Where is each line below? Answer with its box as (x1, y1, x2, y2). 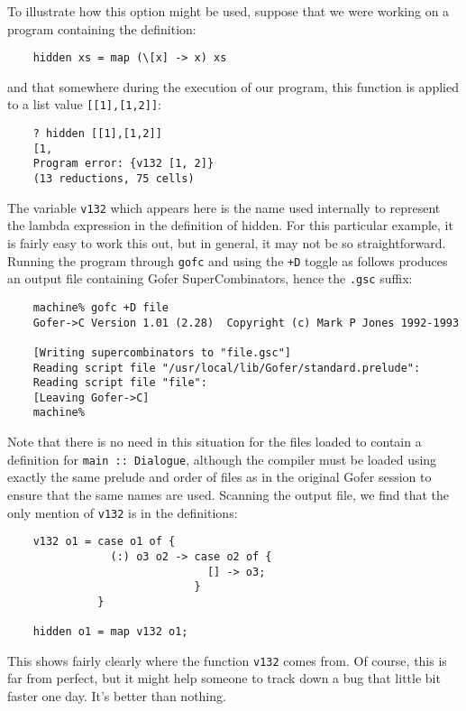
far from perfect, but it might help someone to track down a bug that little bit (7, 669, 441, 688)
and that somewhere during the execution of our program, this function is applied (7, 77, 459, 96)
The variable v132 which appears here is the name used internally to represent (7, 198, 441, 217)
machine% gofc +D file (32, 300, 169, 314)
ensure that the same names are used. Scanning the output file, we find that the (7, 485, 449, 503)
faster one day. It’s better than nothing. (7, 687, 226, 706)
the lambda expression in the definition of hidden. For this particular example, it (7, 216, 453, 235)
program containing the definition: (7, 19, 196, 38)
